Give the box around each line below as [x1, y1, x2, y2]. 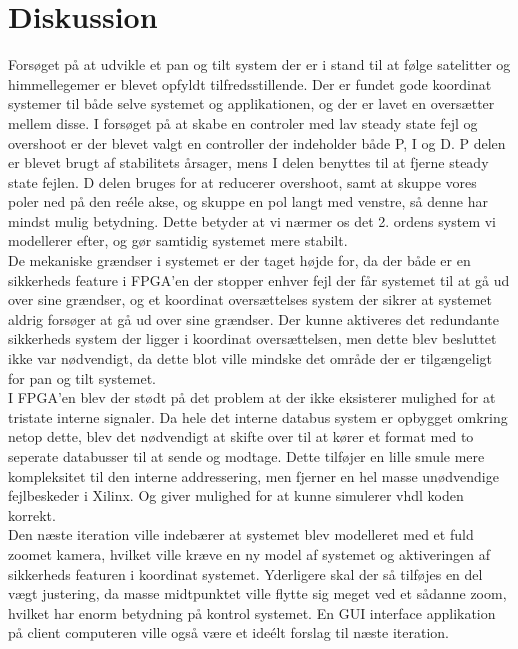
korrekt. [8, 504, 56, 525]
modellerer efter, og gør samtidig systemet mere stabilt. [8, 230, 348, 251]
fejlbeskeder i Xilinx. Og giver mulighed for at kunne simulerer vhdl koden [8, 485, 464, 506]
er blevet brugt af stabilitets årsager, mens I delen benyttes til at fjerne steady [8, 152, 489, 173]
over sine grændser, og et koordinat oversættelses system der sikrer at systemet [8, 289, 492, 310]
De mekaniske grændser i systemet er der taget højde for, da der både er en [8, 250, 471, 271]
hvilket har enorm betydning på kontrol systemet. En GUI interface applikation [8, 602, 496, 623]
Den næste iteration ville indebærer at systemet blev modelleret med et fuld [8, 524, 474, 545]
